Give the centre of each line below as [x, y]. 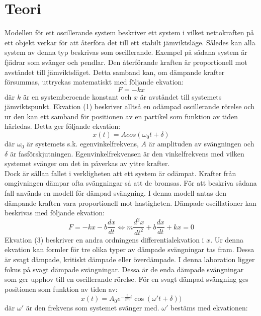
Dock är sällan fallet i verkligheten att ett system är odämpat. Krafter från [120, 173]
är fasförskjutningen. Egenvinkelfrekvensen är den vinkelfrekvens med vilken [127, 153]
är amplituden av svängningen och [201, 144]
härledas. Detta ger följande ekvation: [63, 126]
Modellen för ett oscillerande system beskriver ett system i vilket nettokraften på [129, 32]
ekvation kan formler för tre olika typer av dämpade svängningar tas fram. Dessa [129, 249]
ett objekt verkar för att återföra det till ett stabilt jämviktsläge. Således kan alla [130, 42]
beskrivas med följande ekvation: [55, 213]
